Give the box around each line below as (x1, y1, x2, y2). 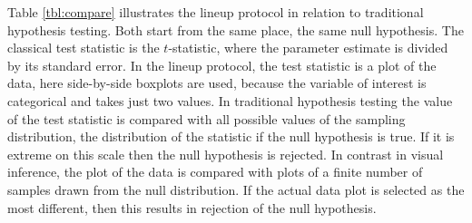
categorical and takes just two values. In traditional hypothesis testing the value (7, 91, 453, 110)
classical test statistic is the (7, 38, 160, 57)
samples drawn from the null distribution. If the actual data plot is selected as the (7, 179, 465, 199)
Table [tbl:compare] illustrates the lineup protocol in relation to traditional (7, 3, 424, 21)
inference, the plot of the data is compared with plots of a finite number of (7, 162, 423, 181)
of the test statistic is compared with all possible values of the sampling (7, 109, 406, 128)
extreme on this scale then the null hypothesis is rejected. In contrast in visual (7, 144, 444, 163)
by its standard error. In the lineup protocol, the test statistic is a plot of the (7, 55, 437, 74)
